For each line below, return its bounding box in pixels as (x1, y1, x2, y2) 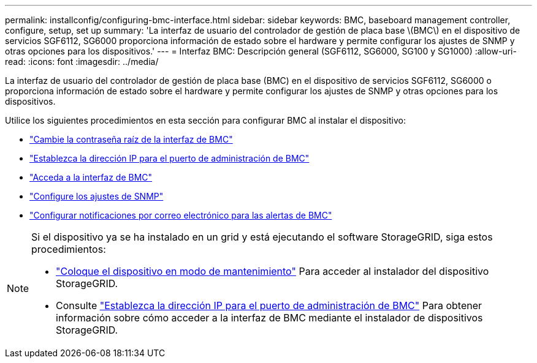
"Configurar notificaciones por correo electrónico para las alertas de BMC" (29, 210, 332, 220)
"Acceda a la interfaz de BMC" (29, 172, 153, 182)
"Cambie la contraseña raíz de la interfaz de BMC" (29, 134, 233, 144)
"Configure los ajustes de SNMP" (29, 191, 164, 201)
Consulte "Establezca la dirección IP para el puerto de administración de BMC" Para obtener (56, 299, 482, 312)
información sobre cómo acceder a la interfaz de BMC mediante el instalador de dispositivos (56, 312, 483, 324)
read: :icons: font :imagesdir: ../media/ (5, 56, 159, 67)
